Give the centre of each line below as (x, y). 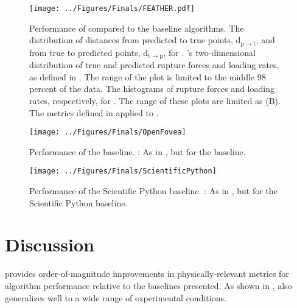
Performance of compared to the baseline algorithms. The (137, 28)
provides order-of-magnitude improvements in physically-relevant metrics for (147, 274)
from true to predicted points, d (89, 52)
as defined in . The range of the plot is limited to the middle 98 (148, 76)
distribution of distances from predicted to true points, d (135, 40)
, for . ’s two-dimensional (209, 52)
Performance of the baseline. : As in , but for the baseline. (138, 151)
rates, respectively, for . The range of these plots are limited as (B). (155, 100)
